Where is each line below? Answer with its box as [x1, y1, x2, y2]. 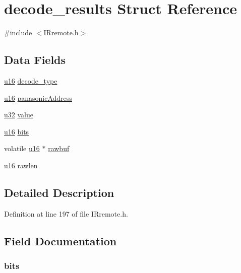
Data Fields [4, 52, 66, 67]
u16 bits [4, 126, 29, 136]
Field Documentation [4, 233, 117, 248]
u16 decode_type [4, 75, 57, 86]
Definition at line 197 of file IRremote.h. [4, 208, 128, 219]
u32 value [4, 109, 33, 120]
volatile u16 [4, 143, 40, 154]
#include [4, 27, 32, 38]
